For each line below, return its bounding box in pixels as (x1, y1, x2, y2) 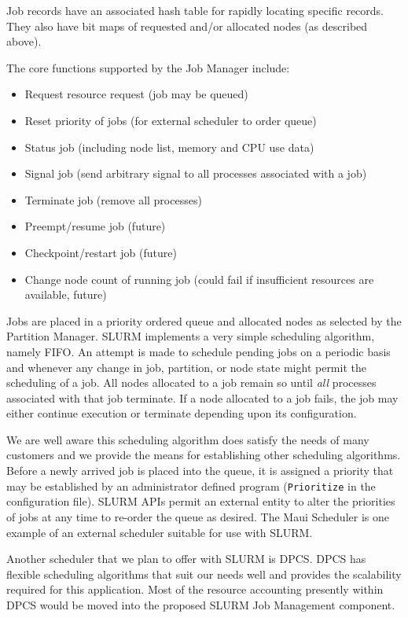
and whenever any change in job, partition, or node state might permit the (6, 359, 366, 375)
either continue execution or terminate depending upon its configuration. (6, 405, 357, 421)
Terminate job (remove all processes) (24, 191, 202, 208)
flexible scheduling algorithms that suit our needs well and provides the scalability (6, 565, 402, 582)
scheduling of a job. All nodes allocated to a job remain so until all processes (6, 374, 377, 391)
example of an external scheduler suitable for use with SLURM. (6, 524, 313, 540)
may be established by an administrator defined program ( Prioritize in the (6, 477, 376, 494)
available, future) (24, 286, 107, 303)
